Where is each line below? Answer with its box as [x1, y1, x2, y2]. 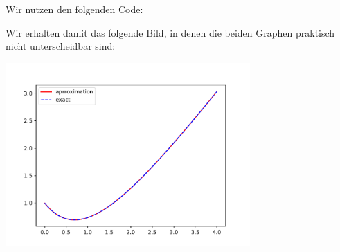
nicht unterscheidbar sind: [6, 39, 116, 53]
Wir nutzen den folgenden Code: [6, 2, 143, 17]
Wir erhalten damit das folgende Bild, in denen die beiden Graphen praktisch [6, 25, 335, 39]
